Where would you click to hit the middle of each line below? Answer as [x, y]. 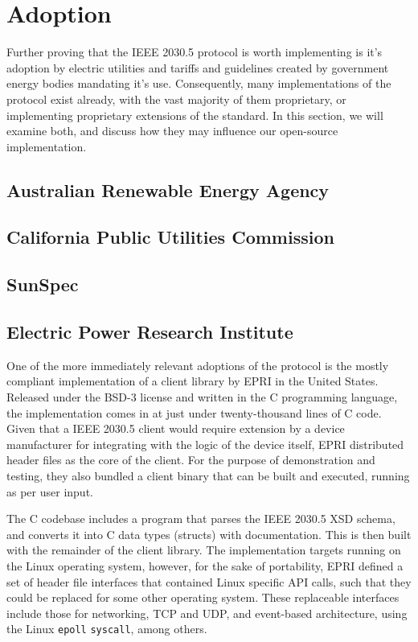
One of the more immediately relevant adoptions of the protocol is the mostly [198, 365]
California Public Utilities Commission [170, 237]
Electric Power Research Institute [150, 332]
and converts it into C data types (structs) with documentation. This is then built [209, 534]
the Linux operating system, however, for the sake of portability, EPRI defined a [205, 565]
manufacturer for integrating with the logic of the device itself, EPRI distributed [205, 444]
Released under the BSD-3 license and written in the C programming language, [202, 397]
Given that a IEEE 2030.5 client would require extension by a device [176, 428]
